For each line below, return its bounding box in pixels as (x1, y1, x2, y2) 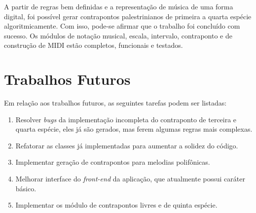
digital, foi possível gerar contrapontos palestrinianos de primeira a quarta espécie (4, 11, 252, 21)
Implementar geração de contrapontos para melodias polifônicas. (15, 157, 210, 167)
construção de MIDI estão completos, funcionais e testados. (4, 40, 183, 50)
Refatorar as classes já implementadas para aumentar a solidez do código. (15, 140, 238, 150)
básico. (15, 183, 37, 193)
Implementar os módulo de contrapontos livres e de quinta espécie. (15, 200, 218, 210)
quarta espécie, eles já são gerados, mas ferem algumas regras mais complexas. (15, 124, 253, 134)
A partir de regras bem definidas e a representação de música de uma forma (4, 1, 233, 11)
